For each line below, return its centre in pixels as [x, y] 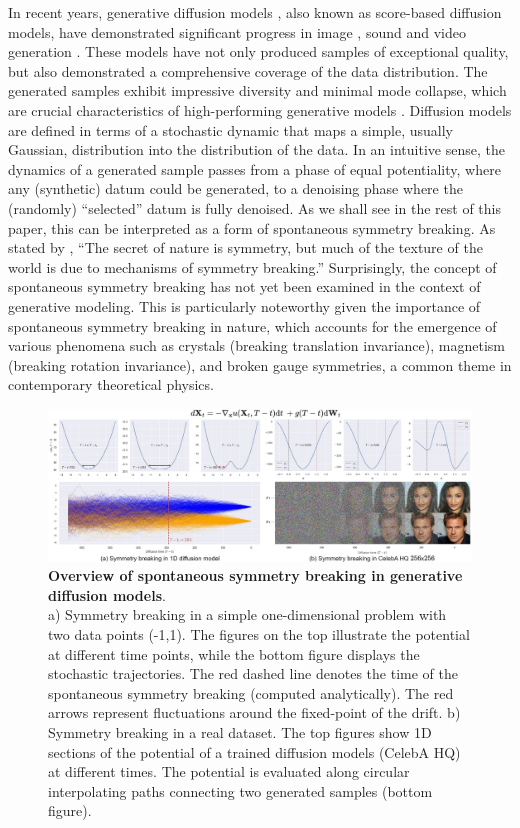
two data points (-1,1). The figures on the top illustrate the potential [259, 634]
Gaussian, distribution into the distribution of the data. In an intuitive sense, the [256, 149]
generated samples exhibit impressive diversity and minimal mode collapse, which [257, 90]
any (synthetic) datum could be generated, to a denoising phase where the [235, 188]
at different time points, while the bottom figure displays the [234, 653]
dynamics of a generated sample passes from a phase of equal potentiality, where [254, 168]
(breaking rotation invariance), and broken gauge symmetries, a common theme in [260, 364]
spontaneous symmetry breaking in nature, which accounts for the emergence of [252, 325]
